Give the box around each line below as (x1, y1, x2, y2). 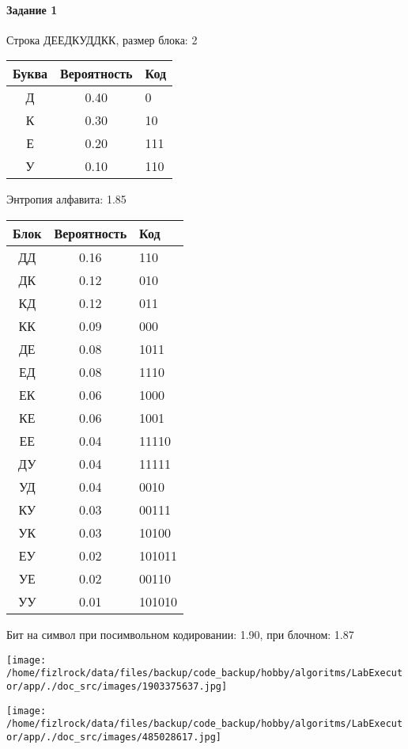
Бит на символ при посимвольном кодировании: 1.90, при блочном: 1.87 (6, 625, 354, 642)
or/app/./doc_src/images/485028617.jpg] (6, 731, 222, 743)
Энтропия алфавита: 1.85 (6, 191, 127, 207)
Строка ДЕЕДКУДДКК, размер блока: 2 (6, 31, 198, 48)
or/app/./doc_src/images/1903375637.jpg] (6, 680, 228, 692)
